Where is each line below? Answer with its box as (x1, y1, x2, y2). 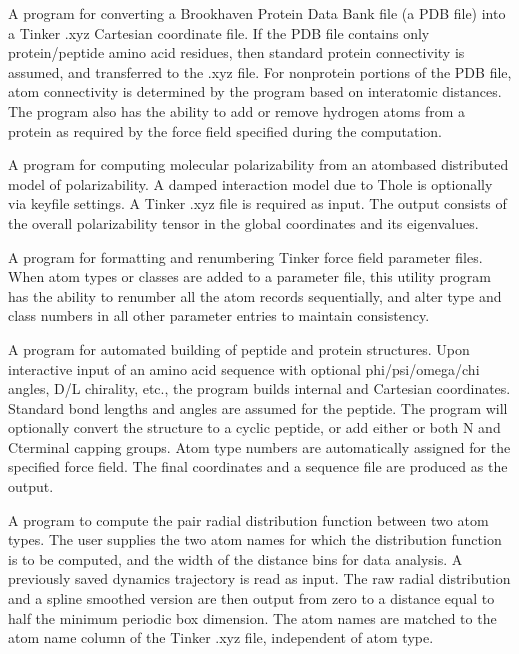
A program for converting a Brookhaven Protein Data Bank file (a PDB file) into (8, 3, 506, 23)
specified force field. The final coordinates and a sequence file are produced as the (8, 456, 508, 477)
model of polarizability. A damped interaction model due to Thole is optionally (8, 173, 493, 194)
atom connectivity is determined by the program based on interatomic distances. (8, 81, 502, 102)
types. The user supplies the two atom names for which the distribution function (8, 529, 502, 550)
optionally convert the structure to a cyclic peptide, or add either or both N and (8, 417, 501, 438)
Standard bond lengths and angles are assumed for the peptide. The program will (8, 397, 508, 418)
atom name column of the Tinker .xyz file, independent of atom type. (8, 627, 434, 648)
